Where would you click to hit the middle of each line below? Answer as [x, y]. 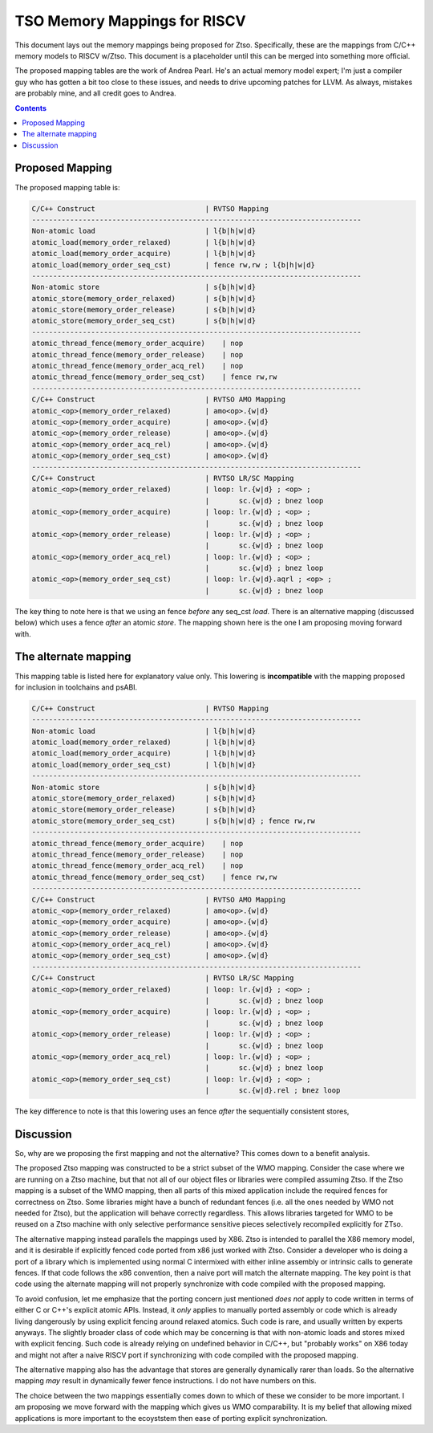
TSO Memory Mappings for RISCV [130, 21]
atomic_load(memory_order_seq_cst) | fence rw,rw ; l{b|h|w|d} [174, 265]
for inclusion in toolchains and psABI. [76, 687]
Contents [31, 108]
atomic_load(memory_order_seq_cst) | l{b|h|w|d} [144, 764]
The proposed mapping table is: [67, 187]
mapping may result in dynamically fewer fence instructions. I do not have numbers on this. [166, 1381]
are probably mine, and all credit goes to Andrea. [95, 93]
